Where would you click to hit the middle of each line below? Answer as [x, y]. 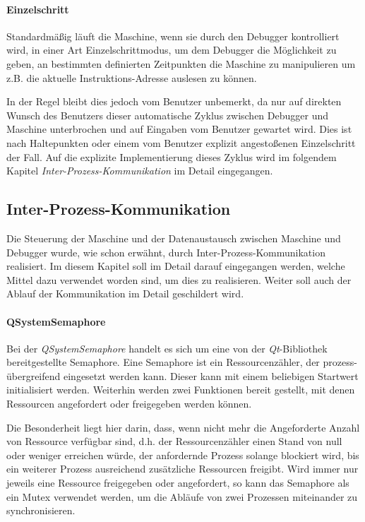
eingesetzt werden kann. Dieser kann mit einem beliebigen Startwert [211, 375]
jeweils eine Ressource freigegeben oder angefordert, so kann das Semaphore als [178, 483]
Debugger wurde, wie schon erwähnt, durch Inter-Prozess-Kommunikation [166, 252]
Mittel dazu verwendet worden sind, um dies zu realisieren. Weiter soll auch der [179, 279]
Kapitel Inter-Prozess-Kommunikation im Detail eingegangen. [140, 171]
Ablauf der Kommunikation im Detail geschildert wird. [125, 293]
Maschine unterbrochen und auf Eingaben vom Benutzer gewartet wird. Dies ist [179, 129]
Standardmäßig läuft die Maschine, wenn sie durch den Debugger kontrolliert [173, 36]
